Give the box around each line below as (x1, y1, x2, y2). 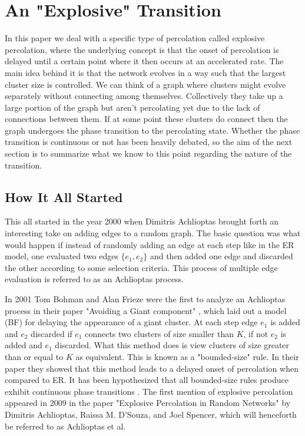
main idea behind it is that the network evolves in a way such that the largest (5, 66, 286, 78)
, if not (243, 327, 268, 339)
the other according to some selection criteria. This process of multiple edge (5, 261, 278, 273)
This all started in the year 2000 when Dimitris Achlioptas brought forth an (5, 215, 279, 227)
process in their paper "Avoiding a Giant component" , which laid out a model (5, 304, 287, 316)
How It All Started (5, 187, 123, 206)
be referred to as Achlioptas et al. (5, 420, 126, 432)
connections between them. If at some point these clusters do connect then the (5, 113, 288, 125)
